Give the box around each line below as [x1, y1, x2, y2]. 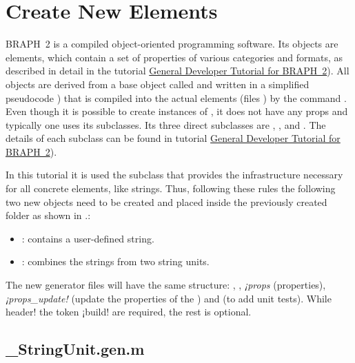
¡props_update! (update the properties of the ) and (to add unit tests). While [6, 291, 332, 305]
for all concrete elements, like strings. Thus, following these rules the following [6, 181, 336, 196]
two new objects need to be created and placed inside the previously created [6, 194, 327, 209]
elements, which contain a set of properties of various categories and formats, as [6, 50, 343, 64]
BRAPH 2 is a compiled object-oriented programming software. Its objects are [6, 37, 338, 51]
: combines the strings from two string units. [21, 254, 210, 269]
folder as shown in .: [6, 208, 91, 222]
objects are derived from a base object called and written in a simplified [6, 76, 310, 91]
